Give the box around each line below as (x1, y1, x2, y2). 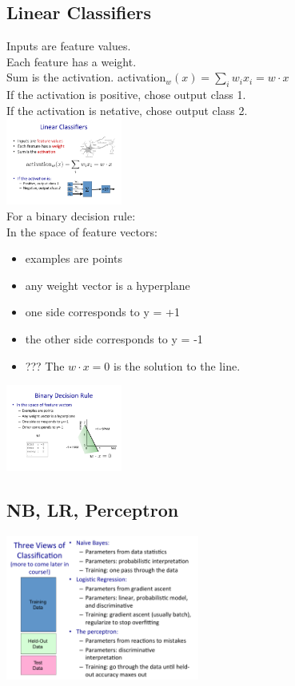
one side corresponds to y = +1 (25, 303, 180, 320)
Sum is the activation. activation (6, 69, 166, 85)
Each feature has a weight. (6, 53, 137, 69)
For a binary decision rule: (6, 207, 136, 224)
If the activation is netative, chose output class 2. (6, 101, 248, 118)
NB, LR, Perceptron (6, 498, 179, 522)
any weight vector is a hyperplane (25, 276, 190, 293)
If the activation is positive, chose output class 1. (6, 86, 246, 103)
